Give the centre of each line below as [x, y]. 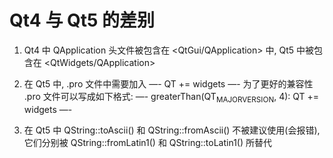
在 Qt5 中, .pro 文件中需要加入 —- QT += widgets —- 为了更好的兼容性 [168, 83]
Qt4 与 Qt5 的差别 [82, 20]
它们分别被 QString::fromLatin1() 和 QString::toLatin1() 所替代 [147, 142]
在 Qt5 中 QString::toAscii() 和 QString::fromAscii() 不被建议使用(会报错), [172, 130]
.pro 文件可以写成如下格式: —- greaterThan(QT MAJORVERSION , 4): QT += [171, 97]
